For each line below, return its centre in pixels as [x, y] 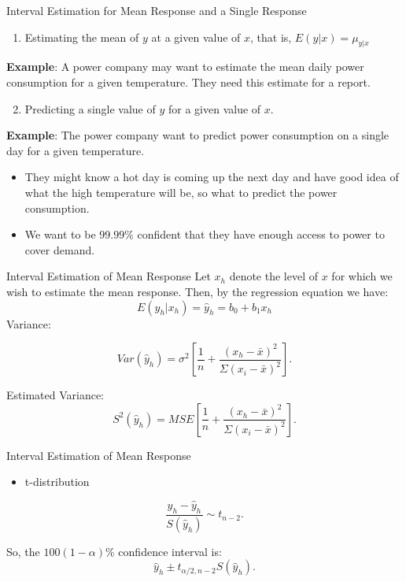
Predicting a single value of [90, 108]
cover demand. [60, 249]
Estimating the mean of [82, 37]
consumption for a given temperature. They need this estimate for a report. [188, 82]
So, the [23, 551]
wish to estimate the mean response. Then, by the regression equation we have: [197, 291]
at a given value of [196, 37]
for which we [362, 276]
